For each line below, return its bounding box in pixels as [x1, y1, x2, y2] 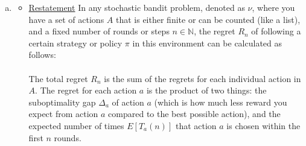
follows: [28, 48, 56, 61]
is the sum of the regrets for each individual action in [104, 72, 301, 84]
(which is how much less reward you [154, 95, 287, 108]
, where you [252, 1, 295, 13]
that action [175, 119, 217, 132]
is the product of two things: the [146, 84, 267, 97]
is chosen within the [226, 119, 301, 132]
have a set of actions [28, 13, 104, 25]
